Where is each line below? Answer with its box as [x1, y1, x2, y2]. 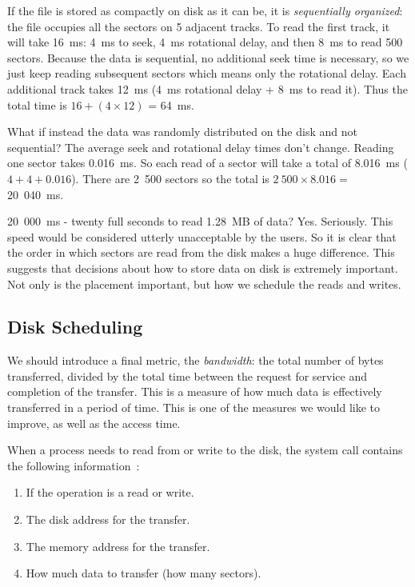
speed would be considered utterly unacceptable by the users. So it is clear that [7, 228, 397, 245]
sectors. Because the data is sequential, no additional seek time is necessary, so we [7, 49, 409, 66]
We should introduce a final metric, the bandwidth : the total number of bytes [7, 352, 384, 369]
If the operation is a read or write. [26, 484, 194, 501]
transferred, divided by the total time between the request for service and [7, 367, 368, 384]
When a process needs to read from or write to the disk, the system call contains [7, 441, 403, 458]
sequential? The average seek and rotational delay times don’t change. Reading [7, 138, 394, 155]
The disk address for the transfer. [26, 511, 190, 528]
